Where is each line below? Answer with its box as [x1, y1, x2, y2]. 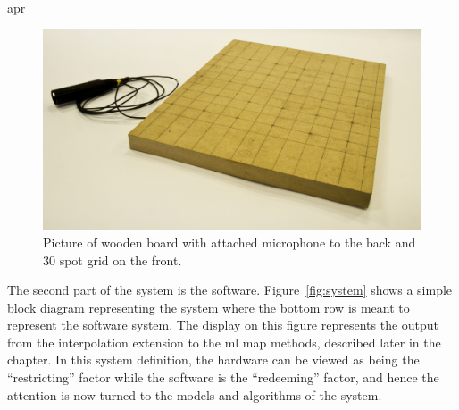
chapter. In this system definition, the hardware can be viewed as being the [7, 350, 420, 369]
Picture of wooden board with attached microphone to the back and [43, 232, 416, 251]
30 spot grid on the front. [43, 250, 182, 269]
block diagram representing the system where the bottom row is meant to [7, 297, 410, 316]
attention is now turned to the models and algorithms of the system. [7, 385, 382, 404]
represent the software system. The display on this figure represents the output [7, 315, 439, 334]
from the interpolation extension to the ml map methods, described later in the [7, 332, 441, 351]
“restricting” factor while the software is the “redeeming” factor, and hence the [7, 368, 439, 387]
